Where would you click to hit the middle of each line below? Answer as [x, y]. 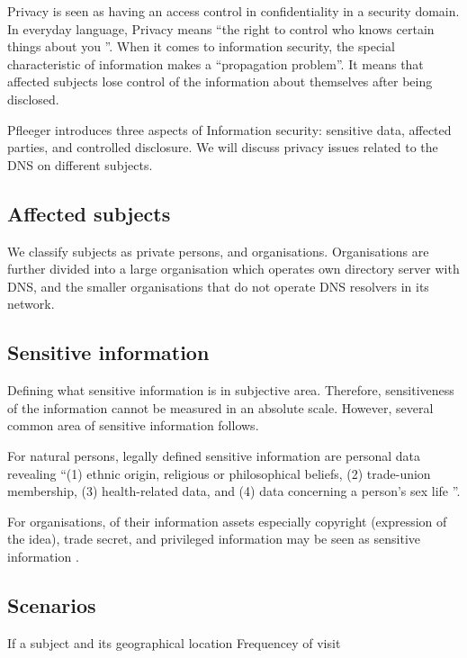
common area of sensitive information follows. [133, 425]
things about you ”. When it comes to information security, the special [201, 46]
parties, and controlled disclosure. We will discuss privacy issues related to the [223, 147]
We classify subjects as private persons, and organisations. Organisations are [218, 251]
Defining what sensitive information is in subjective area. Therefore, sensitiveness [231, 390]
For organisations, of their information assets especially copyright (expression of [227, 521]
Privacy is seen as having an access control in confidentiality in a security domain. [233, 11]
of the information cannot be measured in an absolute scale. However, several [220, 407]
